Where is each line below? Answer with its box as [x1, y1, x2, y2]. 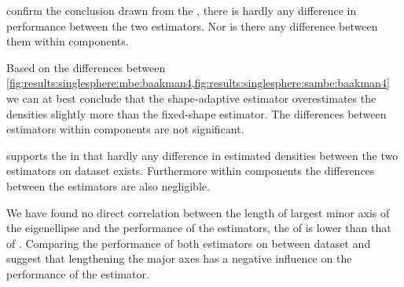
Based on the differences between [6, 59, 166, 75]
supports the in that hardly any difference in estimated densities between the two [6, 147, 398, 163]
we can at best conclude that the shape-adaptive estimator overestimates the [6, 89, 376, 106]
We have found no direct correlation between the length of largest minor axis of [6, 204, 390, 220]
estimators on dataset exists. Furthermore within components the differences [6, 162, 375, 179]
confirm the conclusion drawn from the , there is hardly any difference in [6, 2, 357, 18]
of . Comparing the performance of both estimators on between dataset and [6, 234, 371, 251]
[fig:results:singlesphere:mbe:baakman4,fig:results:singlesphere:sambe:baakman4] [6, 74, 390, 91]
